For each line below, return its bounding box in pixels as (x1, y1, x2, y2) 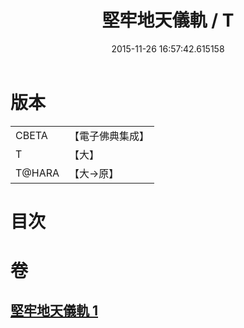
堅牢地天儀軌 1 (10, 302, 99, 320)
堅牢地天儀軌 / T (101, 9, 235, 32)
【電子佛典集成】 (69, 129, 150, 143)
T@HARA (15, 166, 60, 180)
